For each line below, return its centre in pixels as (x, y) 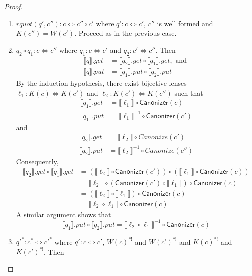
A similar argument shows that (63, 214)
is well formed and (185, 23)
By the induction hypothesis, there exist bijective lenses (101, 83)
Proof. (13, 6)
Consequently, (37, 162)
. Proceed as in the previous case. (125, 33)
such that (189, 92)
